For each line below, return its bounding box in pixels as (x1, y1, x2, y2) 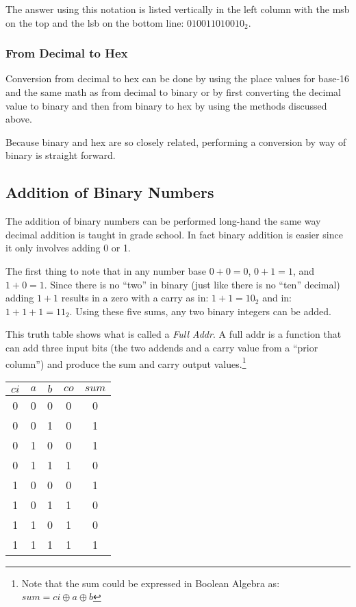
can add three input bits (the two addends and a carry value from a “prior (5, 340, 318, 354)
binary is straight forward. (5, 148, 116, 162)
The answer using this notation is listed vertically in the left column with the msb (5, 2, 350, 16)
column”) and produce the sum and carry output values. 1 (5, 354, 246, 371)
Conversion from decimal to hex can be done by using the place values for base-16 (5, 71, 350, 86)
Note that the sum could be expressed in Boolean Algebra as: (21, 575, 280, 590)
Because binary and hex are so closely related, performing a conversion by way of (5, 134, 346, 149)
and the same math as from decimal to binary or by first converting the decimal (5, 85, 342, 99)
